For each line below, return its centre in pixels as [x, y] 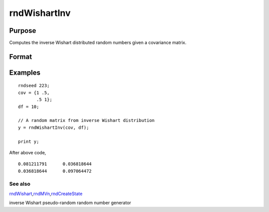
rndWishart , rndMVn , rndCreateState [46, 194]
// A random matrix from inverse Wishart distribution [86, 120]
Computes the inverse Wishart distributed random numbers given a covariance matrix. [98, 43]
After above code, [28, 153]
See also [20, 184]
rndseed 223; [34, 86]
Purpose [23, 31]
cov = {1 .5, [34, 93]
